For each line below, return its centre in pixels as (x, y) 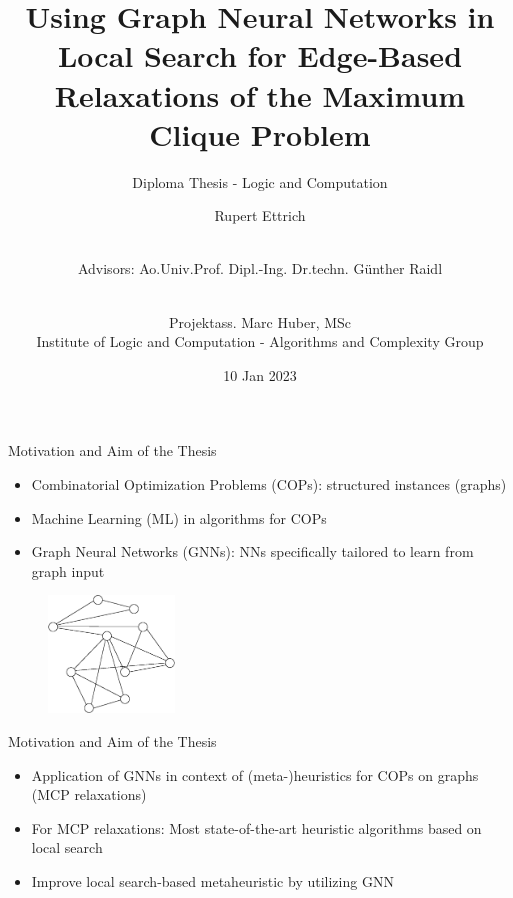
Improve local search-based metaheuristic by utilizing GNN (212, 881)
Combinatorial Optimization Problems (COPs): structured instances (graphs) (269, 484)
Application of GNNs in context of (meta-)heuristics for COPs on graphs (255, 774)
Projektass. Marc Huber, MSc (260, 321)
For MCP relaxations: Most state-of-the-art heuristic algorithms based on (256, 827)
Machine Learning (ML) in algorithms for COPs (179, 517)
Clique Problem (260, 133)
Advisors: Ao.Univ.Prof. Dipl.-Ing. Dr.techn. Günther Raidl (260, 268)
